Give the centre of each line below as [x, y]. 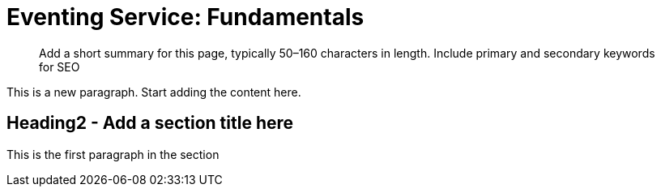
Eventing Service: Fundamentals [186, 17]
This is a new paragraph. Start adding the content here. [154, 92]
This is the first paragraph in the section [113, 154]
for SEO [60, 66]
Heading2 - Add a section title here [150, 123]
